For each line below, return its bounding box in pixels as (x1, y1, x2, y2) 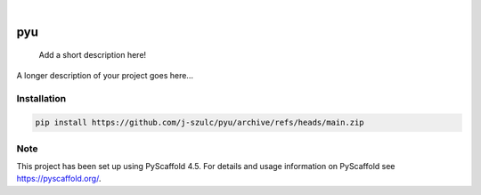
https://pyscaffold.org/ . (16, 174, 102, 184)
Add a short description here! (38, 50, 147, 61)
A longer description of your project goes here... (16, 69, 193, 80)
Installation (16, 92, 67, 104)
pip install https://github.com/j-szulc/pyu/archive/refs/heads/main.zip (35, 118, 364, 128)
